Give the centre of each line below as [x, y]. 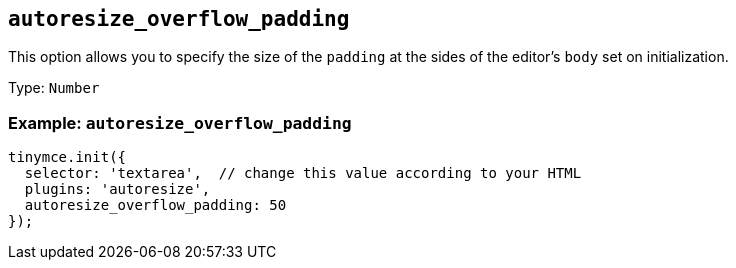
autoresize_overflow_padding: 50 [155, 205]
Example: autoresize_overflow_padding [180, 122]
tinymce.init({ [67, 157]
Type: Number [54, 88]
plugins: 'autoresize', [117, 189]
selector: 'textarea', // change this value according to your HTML [303, 173]
